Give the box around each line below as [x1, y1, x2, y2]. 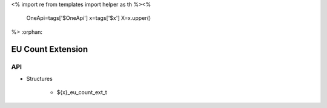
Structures [26, 75, 53, 82]
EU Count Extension [11, 44, 88, 54]
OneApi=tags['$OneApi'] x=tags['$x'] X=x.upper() [26, 14, 151, 22]
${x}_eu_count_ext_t [56, 89, 107, 96]
